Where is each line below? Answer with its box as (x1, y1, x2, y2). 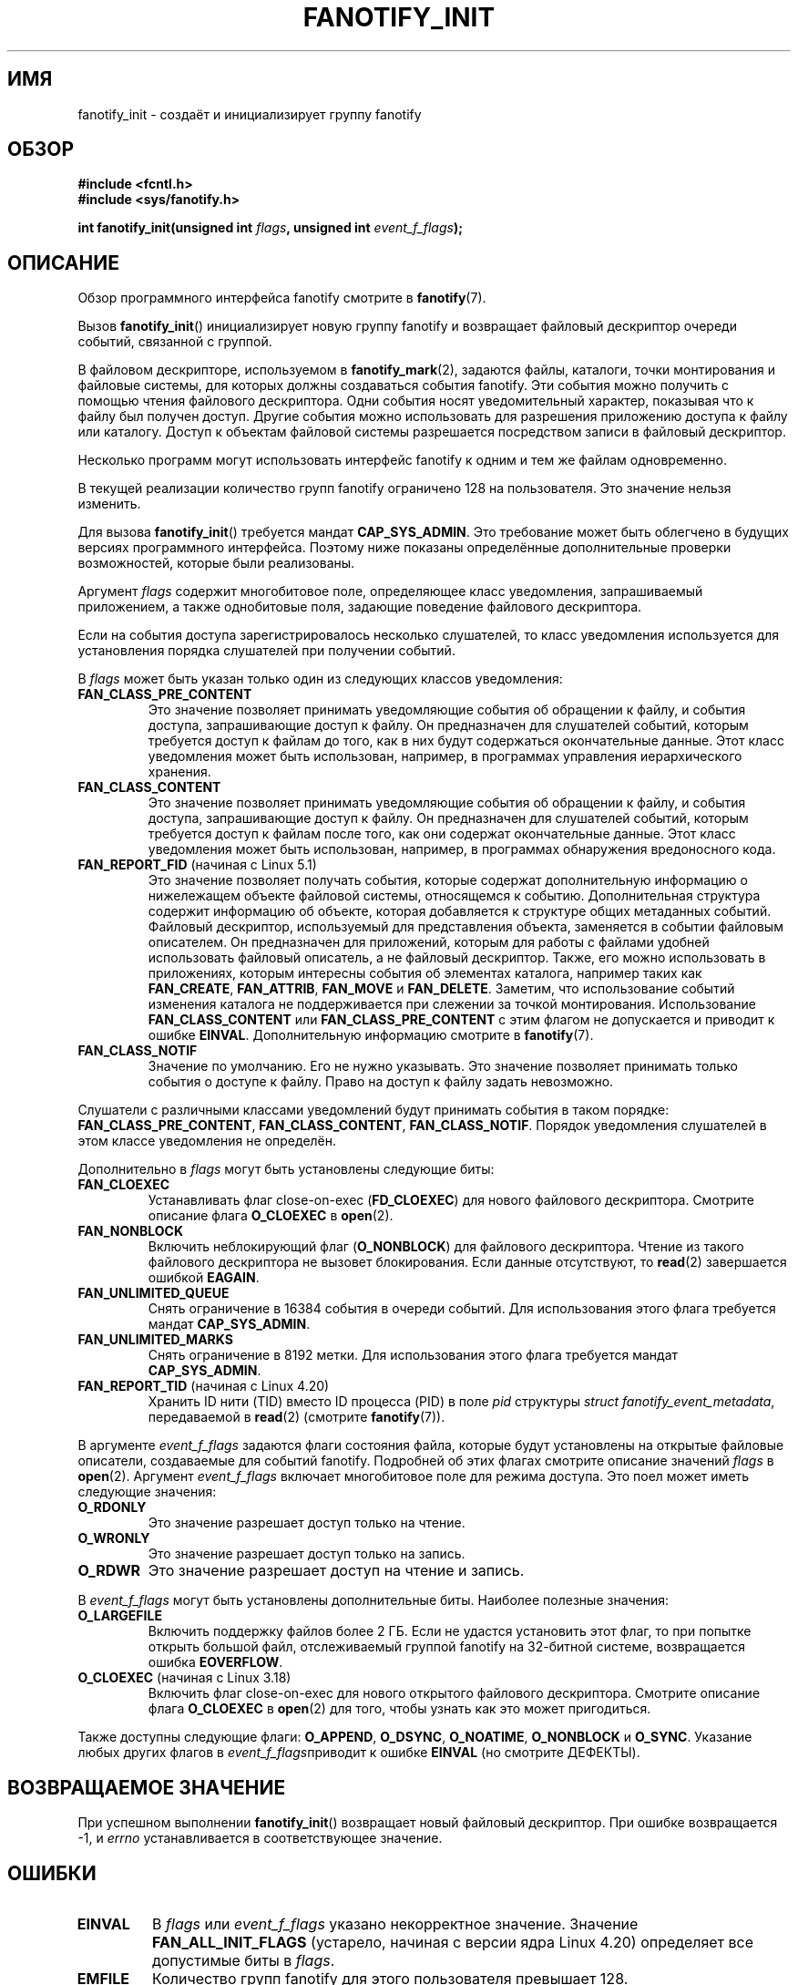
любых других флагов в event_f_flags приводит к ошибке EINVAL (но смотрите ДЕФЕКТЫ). (77, 1744, 640, 1761)
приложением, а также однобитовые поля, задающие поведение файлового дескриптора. (77, 599, 642, 615)
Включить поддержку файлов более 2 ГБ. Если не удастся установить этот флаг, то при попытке (148, 1623, 752, 1640)
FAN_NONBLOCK (77, 1223, 183, 1239)
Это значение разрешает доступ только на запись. (148, 1546, 465, 1562)
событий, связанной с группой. (77, 334, 272, 350)
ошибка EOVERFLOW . (148, 1654, 283, 1671)
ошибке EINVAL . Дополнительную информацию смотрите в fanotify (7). (148, 1027, 594, 1044)
